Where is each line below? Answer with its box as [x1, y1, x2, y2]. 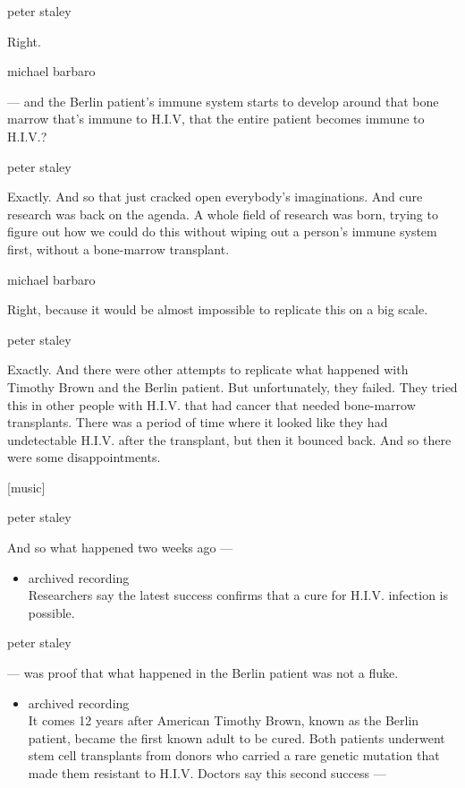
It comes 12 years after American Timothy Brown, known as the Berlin [28, 711, 419, 730]
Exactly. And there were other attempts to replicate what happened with [7, 360, 409, 379]
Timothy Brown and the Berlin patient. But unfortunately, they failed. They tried [7, 377, 458, 396]
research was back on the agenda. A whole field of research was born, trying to [7, 204, 438, 223]
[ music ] [7, 477, 46, 496]
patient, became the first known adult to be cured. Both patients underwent [28, 728, 445, 747]
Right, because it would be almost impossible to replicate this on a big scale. [7, 300, 428, 319]
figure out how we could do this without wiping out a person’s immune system [7, 222, 437, 241]
